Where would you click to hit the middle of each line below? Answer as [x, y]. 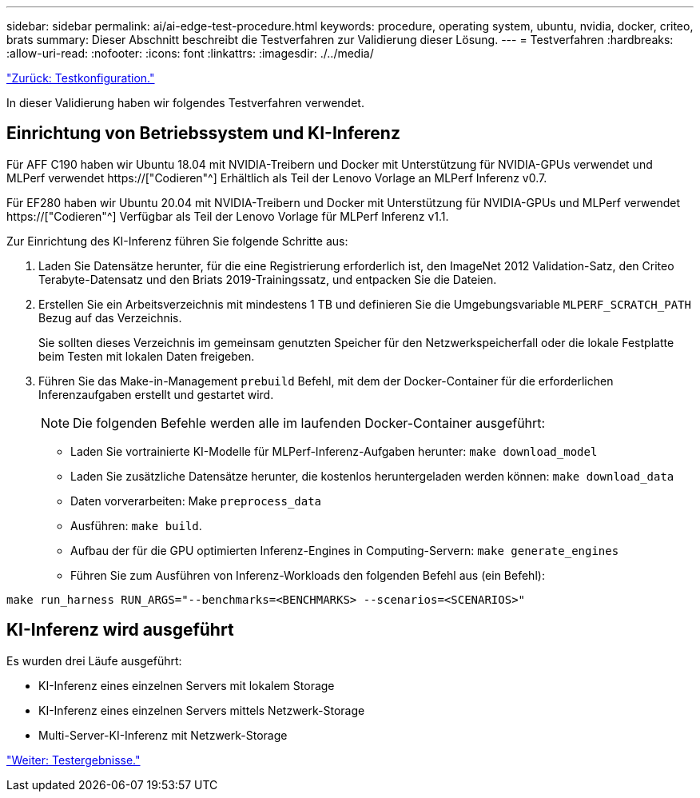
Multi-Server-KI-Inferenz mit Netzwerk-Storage [163, 735]
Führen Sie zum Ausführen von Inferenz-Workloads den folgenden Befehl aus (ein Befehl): [308, 575]
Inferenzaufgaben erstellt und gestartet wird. [156, 394]
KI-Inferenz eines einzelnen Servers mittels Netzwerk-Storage [202, 710]
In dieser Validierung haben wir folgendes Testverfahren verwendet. [185, 103]
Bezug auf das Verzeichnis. [110, 317]
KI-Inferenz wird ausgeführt [120, 630]
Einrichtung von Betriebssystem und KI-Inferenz [203, 134]
